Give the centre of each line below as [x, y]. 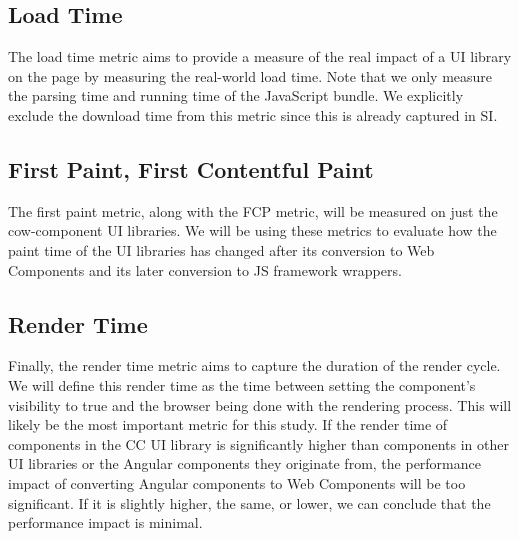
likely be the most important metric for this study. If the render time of [228, 424]
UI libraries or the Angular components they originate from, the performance [244, 463]
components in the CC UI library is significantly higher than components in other [258, 443]
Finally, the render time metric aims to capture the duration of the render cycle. [254, 365]
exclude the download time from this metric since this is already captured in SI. [253, 114]
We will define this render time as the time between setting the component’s [242, 384]
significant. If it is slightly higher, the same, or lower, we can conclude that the [249, 502]
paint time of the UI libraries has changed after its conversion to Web [221, 249]
